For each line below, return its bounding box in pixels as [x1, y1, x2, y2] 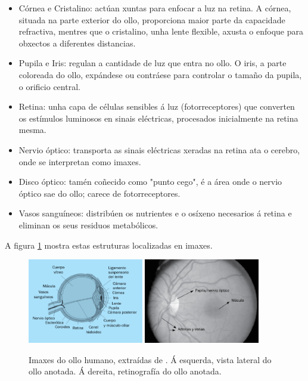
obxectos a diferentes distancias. [18, 36, 136, 49]
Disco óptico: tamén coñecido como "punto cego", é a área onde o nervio [18, 175, 282, 188]
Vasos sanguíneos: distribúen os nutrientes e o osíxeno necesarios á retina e [18, 207, 292, 219]
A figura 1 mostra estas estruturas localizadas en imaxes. [5, 238, 213, 251]
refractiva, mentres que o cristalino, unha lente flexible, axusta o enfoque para [18, 25, 304, 38]
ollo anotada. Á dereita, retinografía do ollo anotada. [29, 365, 222, 377]
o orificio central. [18, 80, 80, 92]
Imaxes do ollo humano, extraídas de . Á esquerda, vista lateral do [29, 353, 272, 365]
